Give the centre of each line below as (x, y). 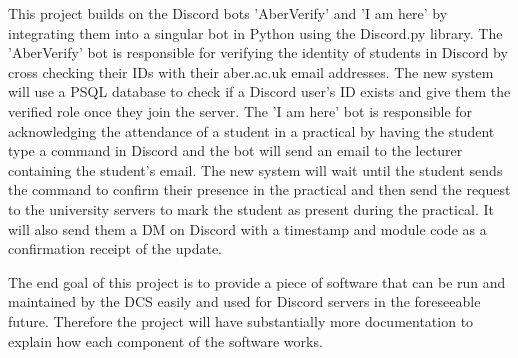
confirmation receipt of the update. (115, 248)
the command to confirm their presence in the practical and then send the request (259, 189)
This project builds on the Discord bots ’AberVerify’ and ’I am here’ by (228, 13)
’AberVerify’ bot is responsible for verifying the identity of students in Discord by (258, 52)
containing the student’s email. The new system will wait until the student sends (255, 169)
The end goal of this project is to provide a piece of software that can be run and (257, 281)
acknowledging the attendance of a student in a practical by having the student (251, 130)
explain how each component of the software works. (165, 340)
